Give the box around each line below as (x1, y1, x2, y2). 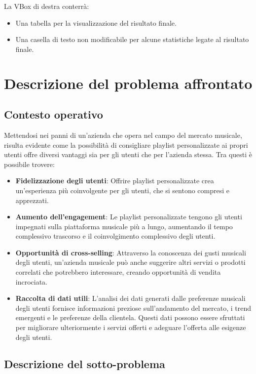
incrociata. (15, 276, 48, 287)
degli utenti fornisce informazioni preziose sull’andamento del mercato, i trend (15, 302, 252, 313)
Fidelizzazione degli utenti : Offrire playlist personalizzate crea (15, 175, 214, 186)
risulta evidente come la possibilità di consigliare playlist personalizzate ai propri (4, 139, 248, 150)
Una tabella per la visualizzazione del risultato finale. (15, 17, 177, 28)
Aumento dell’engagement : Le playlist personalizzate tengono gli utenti (15, 211, 242, 222)
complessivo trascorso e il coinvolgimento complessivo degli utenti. (15, 231, 216, 241)
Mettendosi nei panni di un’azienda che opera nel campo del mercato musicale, (4, 129, 242, 140)
